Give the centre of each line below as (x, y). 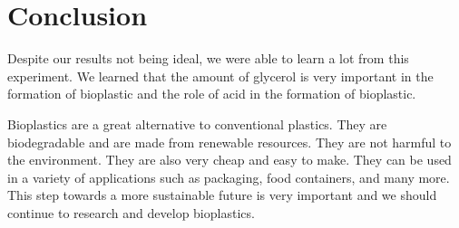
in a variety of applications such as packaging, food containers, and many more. (229, 177)
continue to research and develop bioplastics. (131, 212)
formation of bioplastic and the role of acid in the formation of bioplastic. (212, 94)
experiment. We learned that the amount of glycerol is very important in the (220, 76)
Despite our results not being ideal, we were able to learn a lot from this (208, 58)
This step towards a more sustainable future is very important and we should (222, 195)
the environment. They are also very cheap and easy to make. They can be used (229, 160)
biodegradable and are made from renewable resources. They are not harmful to (229, 142)
